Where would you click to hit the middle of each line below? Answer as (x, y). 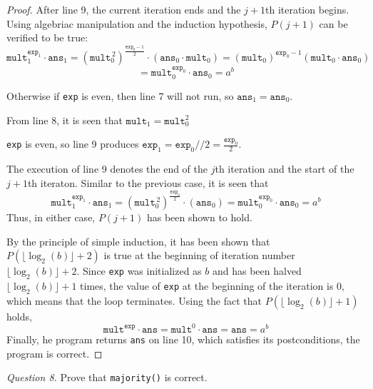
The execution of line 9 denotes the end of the (107, 168)
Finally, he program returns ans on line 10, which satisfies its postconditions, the (183, 339)
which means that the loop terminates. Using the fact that (134, 300)
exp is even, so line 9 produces (73, 144)
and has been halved (257, 271)
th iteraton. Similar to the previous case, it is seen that (148, 182)
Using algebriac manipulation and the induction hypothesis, (137, 23)
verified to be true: (47, 37)
